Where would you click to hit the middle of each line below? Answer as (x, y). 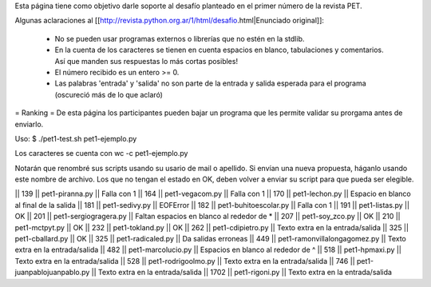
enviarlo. (29, 124)
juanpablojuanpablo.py (52, 273)
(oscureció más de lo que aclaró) (109, 94)
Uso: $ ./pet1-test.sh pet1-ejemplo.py (76, 138)
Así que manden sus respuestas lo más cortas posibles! (146, 61)
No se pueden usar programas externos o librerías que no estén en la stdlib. (180, 38)
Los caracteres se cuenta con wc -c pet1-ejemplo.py (101, 153)
